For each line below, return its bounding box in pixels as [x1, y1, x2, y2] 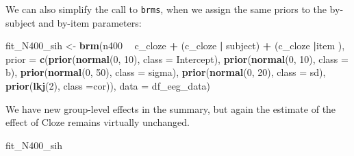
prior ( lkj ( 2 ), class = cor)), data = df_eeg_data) [5, 79, 211, 93]
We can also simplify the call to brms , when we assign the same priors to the [5, 2, 327, 16]
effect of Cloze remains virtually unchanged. [5, 115, 190, 129]
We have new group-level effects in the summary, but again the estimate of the [5, 101, 336, 116]
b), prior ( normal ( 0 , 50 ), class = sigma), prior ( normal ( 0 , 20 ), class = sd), [5, 65, 326, 79]
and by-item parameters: [38, 15, 142, 29]
